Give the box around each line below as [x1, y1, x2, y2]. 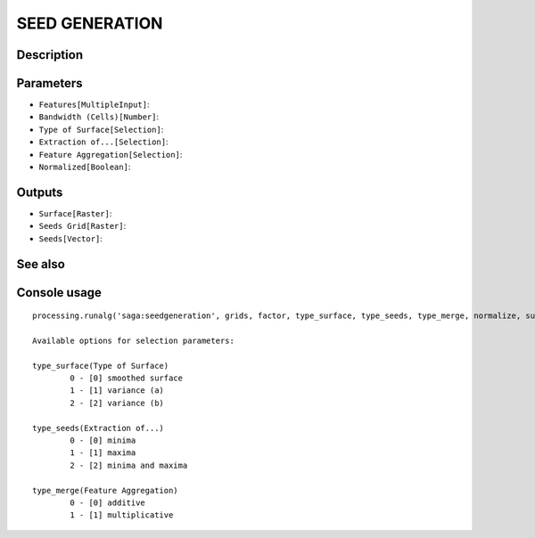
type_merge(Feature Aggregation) [32, 485, 178, 495]
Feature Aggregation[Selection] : [38, 149, 183, 159]
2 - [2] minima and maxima [70, 460, 188, 470]
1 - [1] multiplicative [70, 510, 174, 520]
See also [16, 257, 66, 272]
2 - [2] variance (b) [70, 397, 165, 408]
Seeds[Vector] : [38, 232, 103, 244]
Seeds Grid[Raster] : [38, 221, 127, 232]
